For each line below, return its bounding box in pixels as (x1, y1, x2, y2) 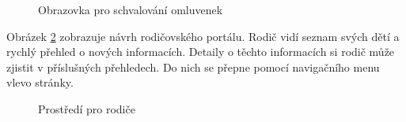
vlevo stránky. (6, 74, 74, 91)
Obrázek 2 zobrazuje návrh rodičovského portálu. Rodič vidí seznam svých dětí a (6, 28, 400, 44)
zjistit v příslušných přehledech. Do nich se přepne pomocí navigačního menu (6, 58, 380, 75)
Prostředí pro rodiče (38, 100, 135, 116)
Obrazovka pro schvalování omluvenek (38, 2, 223, 17)
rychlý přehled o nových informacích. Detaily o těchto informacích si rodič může (6, 43, 395, 60)
